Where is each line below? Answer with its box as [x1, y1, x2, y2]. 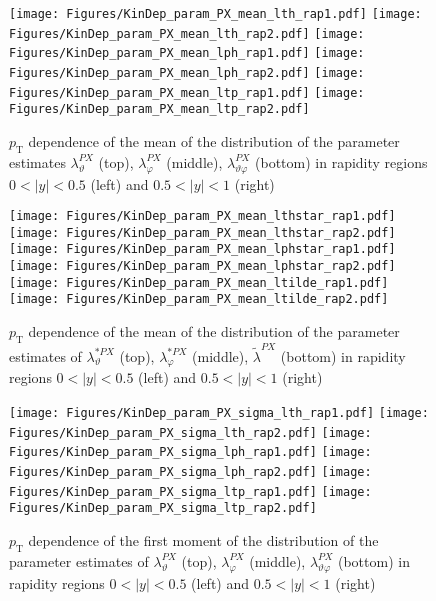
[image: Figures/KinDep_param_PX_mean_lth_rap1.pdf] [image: [9, 7, 422, 21]
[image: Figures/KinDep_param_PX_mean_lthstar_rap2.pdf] [9, 225, 396, 240]
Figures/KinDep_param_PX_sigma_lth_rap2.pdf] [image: [9, 425, 372, 440]
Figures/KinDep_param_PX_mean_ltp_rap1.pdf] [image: [9, 85, 365, 100]
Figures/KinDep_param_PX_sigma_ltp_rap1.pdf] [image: [9, 484, 372, 499]
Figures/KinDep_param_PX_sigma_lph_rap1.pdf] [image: [9, 445, 372, 460]
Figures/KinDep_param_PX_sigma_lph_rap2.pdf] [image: [9, 464, 372, 479]
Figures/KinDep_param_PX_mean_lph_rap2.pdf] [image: [9, 65, 365, 80]
